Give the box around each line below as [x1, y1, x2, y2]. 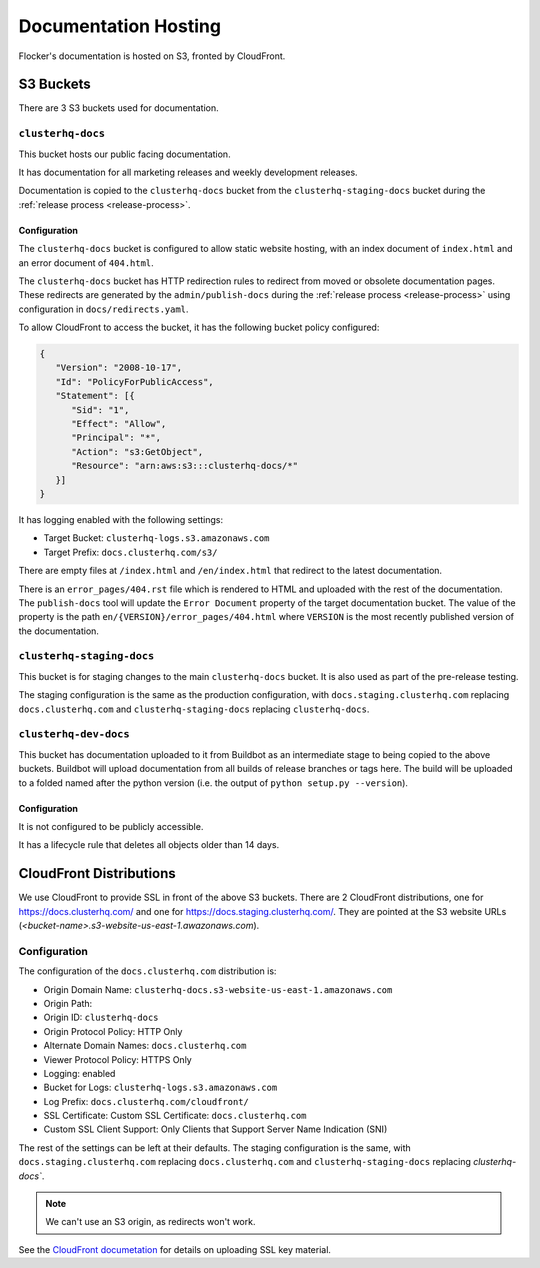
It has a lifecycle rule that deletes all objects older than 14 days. [18, 839, 280, 851]
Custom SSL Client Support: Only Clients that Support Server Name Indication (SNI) [43, 1123, 388, 1135]
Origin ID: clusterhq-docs [43, 1011, 159, 1024]
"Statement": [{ [55, 390, 135, 402]
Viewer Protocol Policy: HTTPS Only [43, 1053, 192, 1065]
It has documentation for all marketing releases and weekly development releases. [18, 166, 359, 178]
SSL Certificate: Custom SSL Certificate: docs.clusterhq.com [43, 1110, 307, 1122]
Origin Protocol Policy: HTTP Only [43, 1025, 183, 1037]
